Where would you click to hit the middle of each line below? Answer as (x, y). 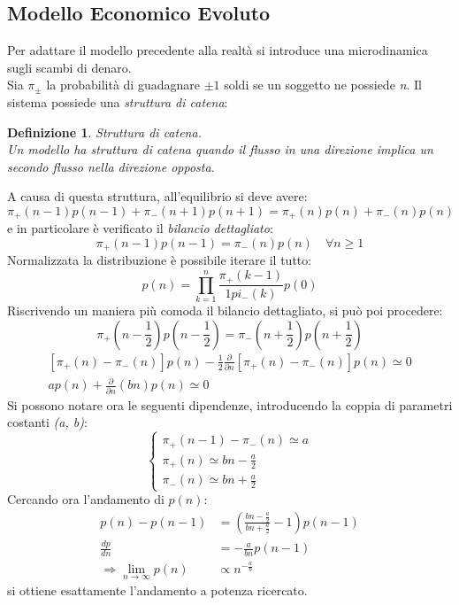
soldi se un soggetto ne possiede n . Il (323, 85)
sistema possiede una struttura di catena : (118, 101)
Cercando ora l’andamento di (86, 499)
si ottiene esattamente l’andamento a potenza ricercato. (157, 590)
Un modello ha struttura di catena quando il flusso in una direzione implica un (220, 149)
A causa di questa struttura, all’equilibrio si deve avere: (157, 196)
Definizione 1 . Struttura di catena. (104, 132)
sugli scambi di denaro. (69, 67)
